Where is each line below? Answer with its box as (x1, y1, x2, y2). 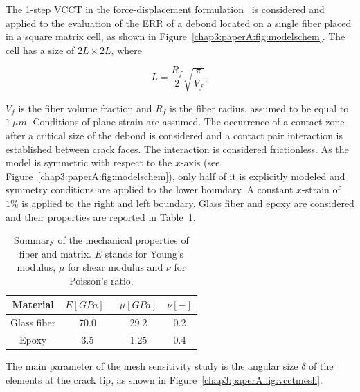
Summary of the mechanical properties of (14, 233, 189, 247)
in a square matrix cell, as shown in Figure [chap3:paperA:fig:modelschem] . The (6, 29, 345, 44)
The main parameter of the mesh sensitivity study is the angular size (6, 359, 298, 373)
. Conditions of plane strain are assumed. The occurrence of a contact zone (26, 114, 345, 129)
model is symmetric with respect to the (6, 155, 172, 170)
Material (12, 297, 54, 312)
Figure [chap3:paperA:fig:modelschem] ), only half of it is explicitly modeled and (6, 168, 345, 183)
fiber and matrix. (19, 246, 91, 260)
